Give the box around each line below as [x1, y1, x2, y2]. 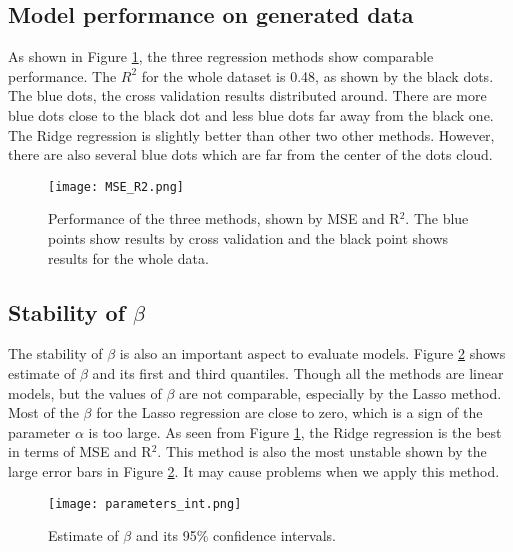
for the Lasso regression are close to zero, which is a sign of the [96, 402, 483, 423]
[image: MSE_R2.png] [48, 179, 185, 194]
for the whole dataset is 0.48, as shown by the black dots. [141, 65, 494, 86]
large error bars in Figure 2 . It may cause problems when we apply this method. [8, 460, 500, 481]
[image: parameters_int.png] [48, 496, 242, 511]
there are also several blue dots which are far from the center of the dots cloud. [8, 144, 493, 165]
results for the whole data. [48, 247, 209, 268]
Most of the [8, 402, 79, 423]
